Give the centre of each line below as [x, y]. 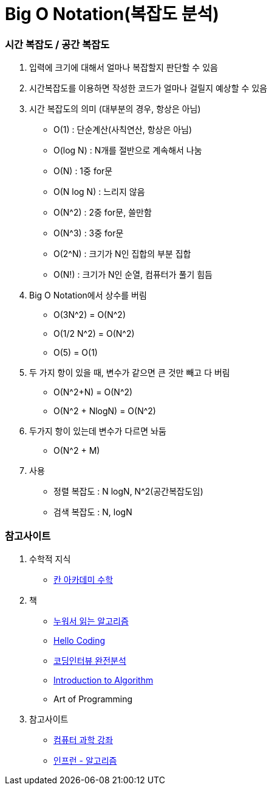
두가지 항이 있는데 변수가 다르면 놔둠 [98, 431]
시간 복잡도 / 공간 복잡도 [57, 44]
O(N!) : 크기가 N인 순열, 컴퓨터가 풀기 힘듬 [133, 275]
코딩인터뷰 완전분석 [90, 660]
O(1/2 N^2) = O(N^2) [94, 334]
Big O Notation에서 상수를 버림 [88, 295]
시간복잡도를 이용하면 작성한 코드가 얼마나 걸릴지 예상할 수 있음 [148, 88]
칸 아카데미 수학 [83, 579]
